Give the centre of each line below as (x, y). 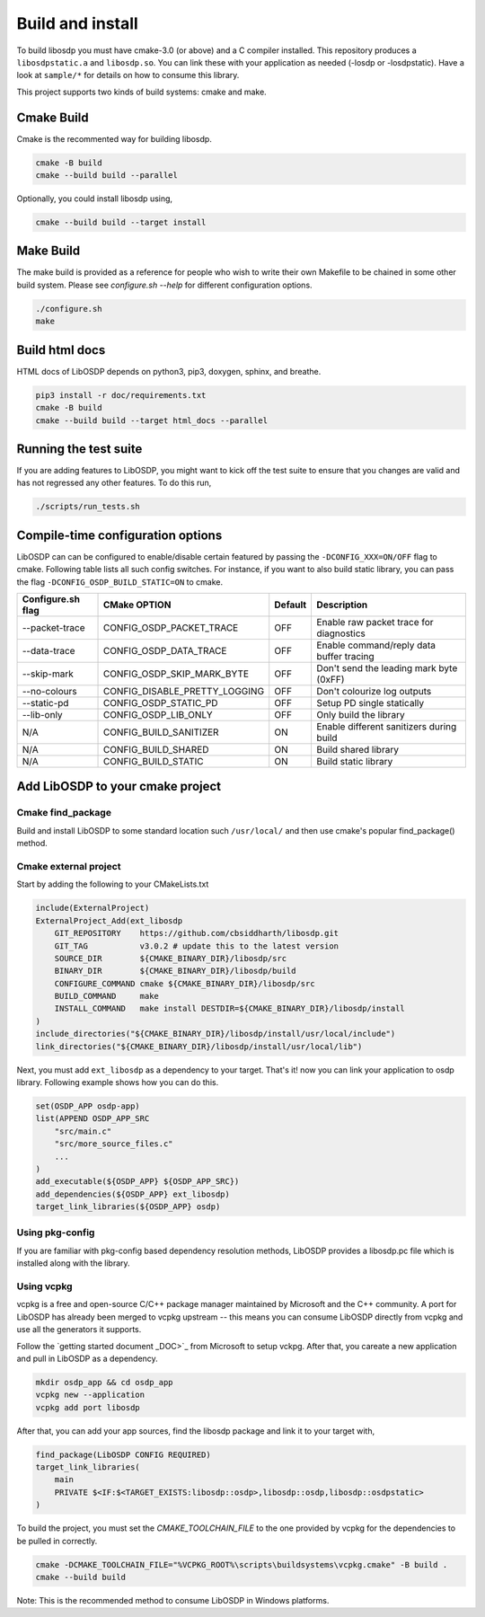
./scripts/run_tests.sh (88, 507)
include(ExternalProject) (93, 908)
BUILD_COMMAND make (106, 996)
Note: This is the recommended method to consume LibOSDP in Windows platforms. (173, 1600)
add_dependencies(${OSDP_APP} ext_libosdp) (133, 1194)
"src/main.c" (83, 1131)
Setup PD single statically (370, 703)
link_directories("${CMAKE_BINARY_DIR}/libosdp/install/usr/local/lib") (199, 1046)
